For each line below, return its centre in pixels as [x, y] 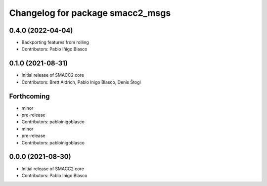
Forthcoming [29, 96]
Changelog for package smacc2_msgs [90, 13]
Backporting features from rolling [55, 43]
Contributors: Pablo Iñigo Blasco [54, 49]
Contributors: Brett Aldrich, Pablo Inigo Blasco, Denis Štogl [81, 82]
